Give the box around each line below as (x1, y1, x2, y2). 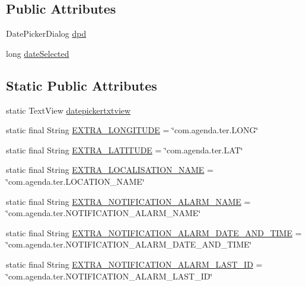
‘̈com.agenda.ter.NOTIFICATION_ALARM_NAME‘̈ (6, 207, 201, 219)
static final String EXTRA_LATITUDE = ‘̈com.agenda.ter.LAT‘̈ (6, 143, 243, 156)
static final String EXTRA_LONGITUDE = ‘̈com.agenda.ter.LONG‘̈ (6, 124, 259, 136)
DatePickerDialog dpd (6, 27, 87, 40)
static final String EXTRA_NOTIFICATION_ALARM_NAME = (6, 195, 251, 207)
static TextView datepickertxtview (6, 104, 131, 116)
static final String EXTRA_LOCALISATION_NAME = (6, 163, 213, 176)
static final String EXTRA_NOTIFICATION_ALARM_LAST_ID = (6, 258, 263, 270)
